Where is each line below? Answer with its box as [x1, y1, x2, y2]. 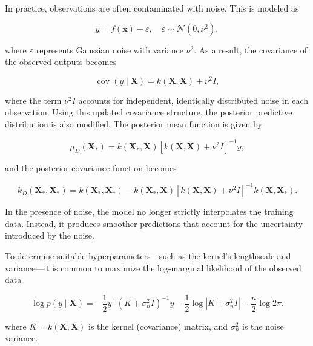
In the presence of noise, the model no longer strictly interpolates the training [5, 205, 294, 218]
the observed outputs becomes [5, 55, 117, 68]
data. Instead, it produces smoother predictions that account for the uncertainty [5, 217, 303, 229]
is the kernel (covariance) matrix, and [88, 319, 228, 332]
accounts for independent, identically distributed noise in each [78, 93, 309, 106]
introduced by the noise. [5, 229, 94, 242]
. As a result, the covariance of [194, 43, 308, 56]
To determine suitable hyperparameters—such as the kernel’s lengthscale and [5, 249, 291, 262]
